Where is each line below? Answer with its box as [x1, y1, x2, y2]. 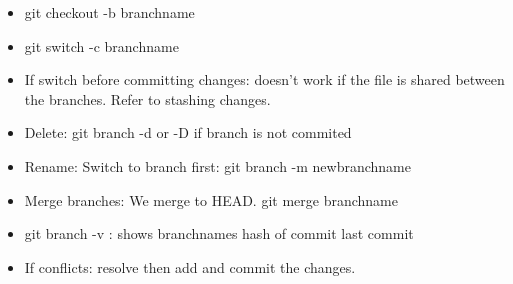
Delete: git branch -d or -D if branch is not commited [24, 122, 352, 143]
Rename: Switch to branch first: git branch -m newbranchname [24, 155, 411, 176]
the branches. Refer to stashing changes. [24, 88, 271, 109]
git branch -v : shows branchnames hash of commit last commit [24, 223, 414, 244]
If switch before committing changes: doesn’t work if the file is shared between [24, 69, 505, 90]
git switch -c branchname [24, 35, 179, 56]
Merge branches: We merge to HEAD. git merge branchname [24, 189, 398, 210]
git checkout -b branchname [24, 2, 195, 22]
